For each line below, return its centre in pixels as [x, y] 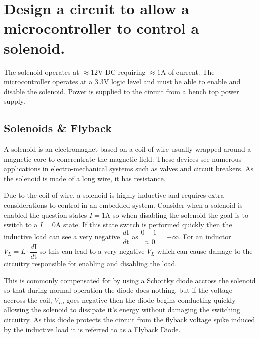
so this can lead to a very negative [92, 251]
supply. [15, 101]
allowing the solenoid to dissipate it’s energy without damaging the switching [122, 310]
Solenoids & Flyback [58, 128]
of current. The [191, 71]
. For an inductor [205, 237]
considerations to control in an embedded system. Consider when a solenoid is [123, 205]
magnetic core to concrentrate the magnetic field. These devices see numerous [123, 158]
